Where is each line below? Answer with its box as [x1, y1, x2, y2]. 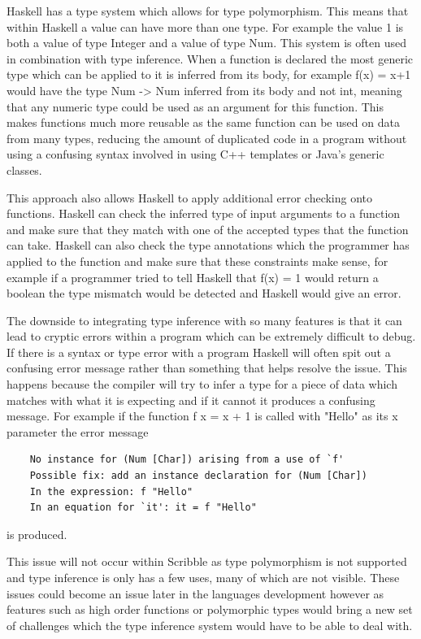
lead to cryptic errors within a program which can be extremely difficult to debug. [7, 328, 416, 345]
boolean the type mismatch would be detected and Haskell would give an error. [7, 285, 401, 302]
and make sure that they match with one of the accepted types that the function [7, 220, 409, 237]
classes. [7, 161, 42, 178]
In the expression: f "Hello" [29, 485, 193, 498]
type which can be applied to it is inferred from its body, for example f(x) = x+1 [7, 66, 411, 83]
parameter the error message [7, 423, 149, 440]
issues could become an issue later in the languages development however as [7, 585, 384, 602]
